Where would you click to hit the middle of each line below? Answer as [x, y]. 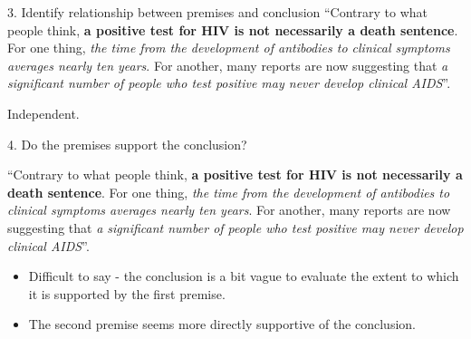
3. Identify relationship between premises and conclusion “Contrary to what [218, 12]
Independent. [43, 113]
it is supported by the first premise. [127, 293]
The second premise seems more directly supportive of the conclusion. [222, 324]
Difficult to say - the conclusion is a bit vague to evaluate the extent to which [244, 276]
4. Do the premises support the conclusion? [127, 144]
